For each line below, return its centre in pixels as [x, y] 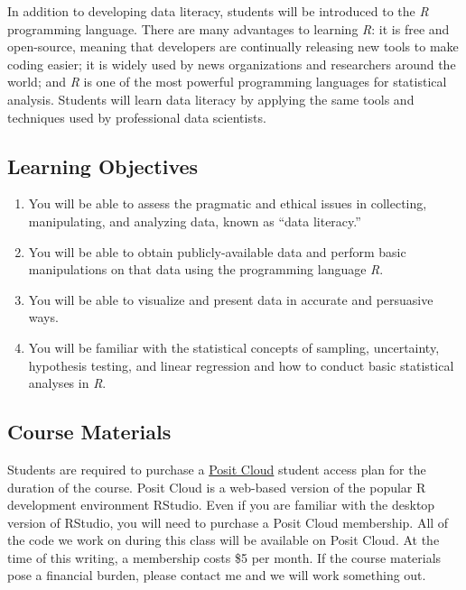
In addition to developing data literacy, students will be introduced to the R [218, 11]
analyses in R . [67, 383]
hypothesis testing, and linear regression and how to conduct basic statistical [241, 365]
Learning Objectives [103, 166]
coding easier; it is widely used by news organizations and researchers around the [232, 64]
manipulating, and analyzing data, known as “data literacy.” [195, 221]
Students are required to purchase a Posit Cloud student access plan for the [217, 469]
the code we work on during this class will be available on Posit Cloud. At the [224, 540]
